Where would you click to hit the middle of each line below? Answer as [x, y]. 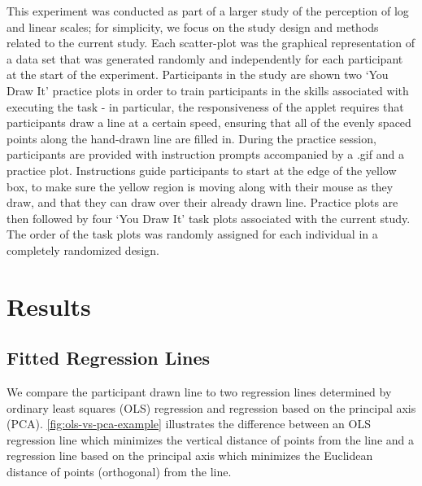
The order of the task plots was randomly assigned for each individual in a [192, 234]
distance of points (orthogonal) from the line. [119, 472]
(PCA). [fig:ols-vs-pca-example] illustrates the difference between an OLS [189, 424]
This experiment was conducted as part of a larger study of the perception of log [208, 11]
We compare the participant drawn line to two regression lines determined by [199, 392]
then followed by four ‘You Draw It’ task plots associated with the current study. [209, 218]
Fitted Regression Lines [109, 358]
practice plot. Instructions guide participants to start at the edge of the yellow [202, 170]
